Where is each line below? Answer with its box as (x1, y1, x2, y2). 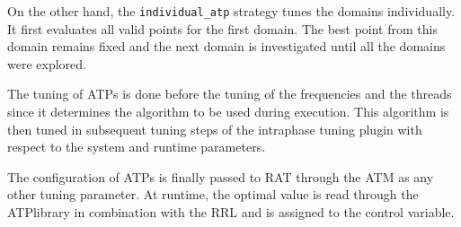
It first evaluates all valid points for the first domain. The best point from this (7, 19, 438, 38)
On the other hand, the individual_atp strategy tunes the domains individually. (7, 2, 456, 20)
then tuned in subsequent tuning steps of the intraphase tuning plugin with (7, 119, 422, 138)
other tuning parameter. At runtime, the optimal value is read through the (7, 185, 419, 204)
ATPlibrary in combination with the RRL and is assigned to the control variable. (7, 203, 455, 221)
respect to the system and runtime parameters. (7, 137, 266, 156)
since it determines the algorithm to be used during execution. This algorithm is (7, 102, 449, 121)
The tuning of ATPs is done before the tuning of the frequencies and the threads (7, 84, 452, 103)
